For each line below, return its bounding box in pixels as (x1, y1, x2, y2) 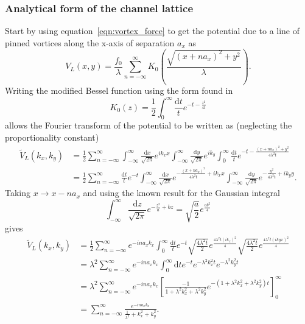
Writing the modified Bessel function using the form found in (5, 84, 233, 97)
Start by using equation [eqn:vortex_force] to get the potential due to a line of (5, 24, 300, 37)
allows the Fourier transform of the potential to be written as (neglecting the (5, 119, 292, 132)
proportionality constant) (5, 130, 99, 143)
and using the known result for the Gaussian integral (83, 186, 280, 199)
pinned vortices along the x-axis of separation (5, 36, 175, 49)
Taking (5, 186, 31, 199)
